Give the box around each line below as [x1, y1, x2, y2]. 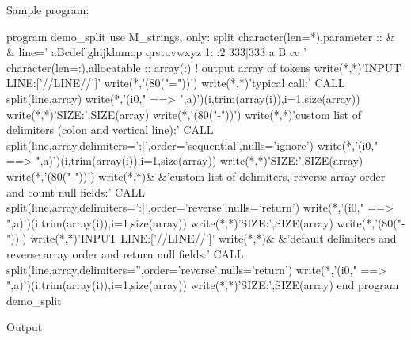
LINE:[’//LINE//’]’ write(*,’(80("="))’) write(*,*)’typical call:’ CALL [6, 74, 345, 91]
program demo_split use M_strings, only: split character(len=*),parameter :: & [6, 28, 395, 44]
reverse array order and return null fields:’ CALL [6, 245, 244, 262]
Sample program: [6, 2, 89, 17]
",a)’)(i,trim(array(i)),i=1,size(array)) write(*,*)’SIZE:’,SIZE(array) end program [6, 277, 399, 293]
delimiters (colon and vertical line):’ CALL [6, 121, 214, 138]
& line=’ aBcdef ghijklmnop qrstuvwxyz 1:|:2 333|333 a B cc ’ [6, 44, 306, 60]
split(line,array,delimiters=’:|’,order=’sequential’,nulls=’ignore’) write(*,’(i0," [6, 136, 379, 153]
